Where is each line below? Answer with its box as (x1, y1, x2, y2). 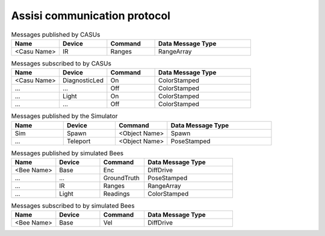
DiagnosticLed (62, 76, 104, 85)
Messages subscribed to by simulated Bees (11, 202, 135, 210)
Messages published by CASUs (11, 30, 101, 38)
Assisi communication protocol (11, 9, 171, 22)
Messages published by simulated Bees (11, 149, 123, 157)
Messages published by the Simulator (11, 112, 118, 120)
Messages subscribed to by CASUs (11, 59, 111, 68)
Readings (103, 190, 130, 198)
